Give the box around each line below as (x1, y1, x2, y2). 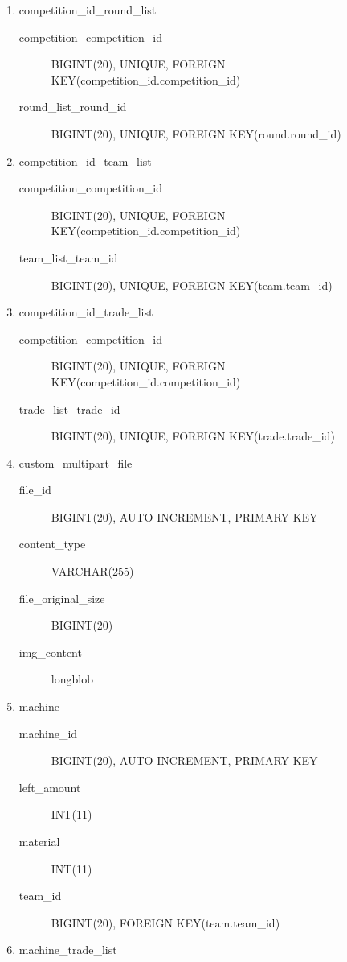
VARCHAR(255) (51, 563, 134, 580)
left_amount (18, 778, 81, 795)
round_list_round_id (18, 98, 127, 115)
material (18, 833, 60, 849)
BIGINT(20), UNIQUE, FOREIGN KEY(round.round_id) (51, 125, 341, 142)
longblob (51, 671, 93, 687)
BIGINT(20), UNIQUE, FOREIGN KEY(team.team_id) (51, 276, 333, 293)
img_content (18, 643, 82, 660)
